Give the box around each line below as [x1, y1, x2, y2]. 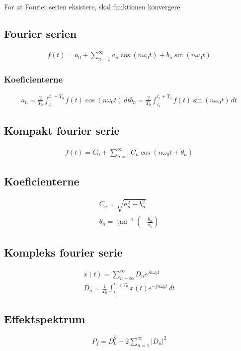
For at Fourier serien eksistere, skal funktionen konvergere [4, 1, 180, 11]
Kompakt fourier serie [4, 123, 120, 138]
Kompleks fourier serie [4, 244, 123, 260]
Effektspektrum [4, 311, 85, 326]
